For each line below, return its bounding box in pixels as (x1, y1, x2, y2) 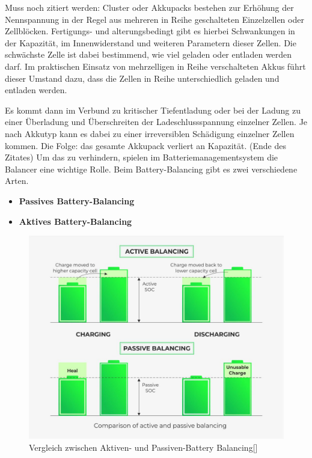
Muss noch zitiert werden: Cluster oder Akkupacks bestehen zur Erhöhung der (5, 1, 294, 13)
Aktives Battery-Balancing (19, 215, 132, 227)
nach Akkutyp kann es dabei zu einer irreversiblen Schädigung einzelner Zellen (5, 127, 295, 139)
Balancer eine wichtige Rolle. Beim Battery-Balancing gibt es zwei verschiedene (5, 162, 298, 175)
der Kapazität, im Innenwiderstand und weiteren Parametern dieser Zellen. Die (5, 36, 296, 49)
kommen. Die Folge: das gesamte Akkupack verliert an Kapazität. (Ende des (5, 139, 286, 151)
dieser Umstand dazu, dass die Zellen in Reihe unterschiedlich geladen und (5, 72, 280, 84)
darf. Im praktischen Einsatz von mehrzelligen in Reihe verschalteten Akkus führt (5, 60, 306, 72)
